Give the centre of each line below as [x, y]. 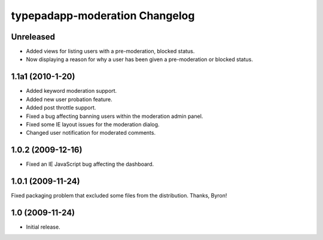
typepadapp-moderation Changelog [103, 16]
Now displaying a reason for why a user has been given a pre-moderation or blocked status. [140, 59]
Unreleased [33, 37]
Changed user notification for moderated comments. [91, 133]
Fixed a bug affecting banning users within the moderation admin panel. [115, 116]
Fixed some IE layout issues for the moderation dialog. [93, 124]
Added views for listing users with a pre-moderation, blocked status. [110, 51]
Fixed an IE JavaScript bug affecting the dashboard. [90, 164]
